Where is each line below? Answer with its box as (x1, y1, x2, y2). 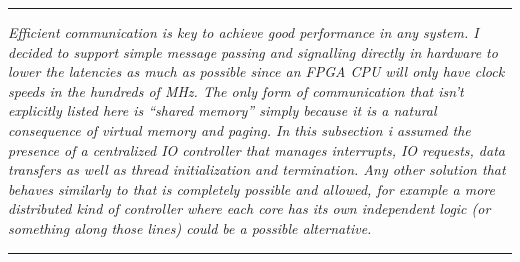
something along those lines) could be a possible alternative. (8, 217, 372, 238)
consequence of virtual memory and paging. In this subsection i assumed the (8, 119, 471, 140)
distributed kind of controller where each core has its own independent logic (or (8, 198, 491, 219)
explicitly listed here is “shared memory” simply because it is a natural (8, 100, 437, 121)
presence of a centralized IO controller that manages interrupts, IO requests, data (8, 139, 505, 160)
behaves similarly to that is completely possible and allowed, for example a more (8, 178, 495, 199)
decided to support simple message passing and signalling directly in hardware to (8, 41, 498, 62)
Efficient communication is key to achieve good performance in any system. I (8, 22, 479, 42)
